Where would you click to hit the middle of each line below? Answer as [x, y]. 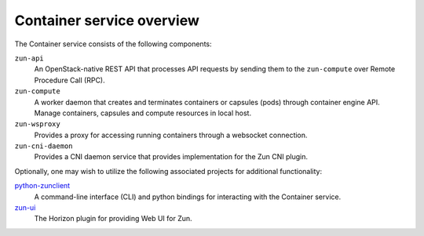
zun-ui [25, 208]
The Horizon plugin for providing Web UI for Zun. [113, 219]
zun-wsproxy [37, 124]
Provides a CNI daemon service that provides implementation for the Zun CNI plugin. [171, 157]
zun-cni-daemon [44, 146]
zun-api [29, 58]
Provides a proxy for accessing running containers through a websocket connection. [171, 135]
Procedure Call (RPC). [69, 80]
